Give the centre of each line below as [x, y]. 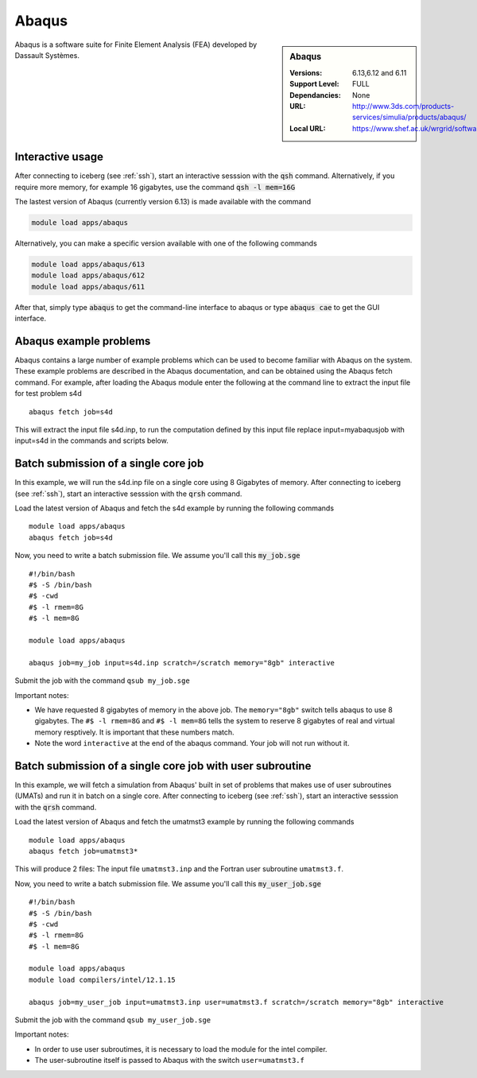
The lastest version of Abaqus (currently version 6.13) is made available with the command [163, 202]
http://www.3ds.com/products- [403, 106]
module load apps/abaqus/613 [88, 264]
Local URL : [308, 128]
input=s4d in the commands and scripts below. [91, 440]
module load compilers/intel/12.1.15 [103, 979]
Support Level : [314, 84]
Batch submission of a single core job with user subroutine [163, 766]
